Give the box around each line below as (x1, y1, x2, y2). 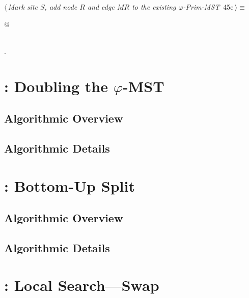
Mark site (8, 2, 38, 12)
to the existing (132, 2, 176, 12)
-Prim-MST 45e (183, 2, 234, 12)
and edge (87, 2, 115, 12)
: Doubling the (4, 75, 108, 96)
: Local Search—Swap (4, 275, 159, 295)
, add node (44, 2, 77, 12)
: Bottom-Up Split (4, 175, 135, 196)
